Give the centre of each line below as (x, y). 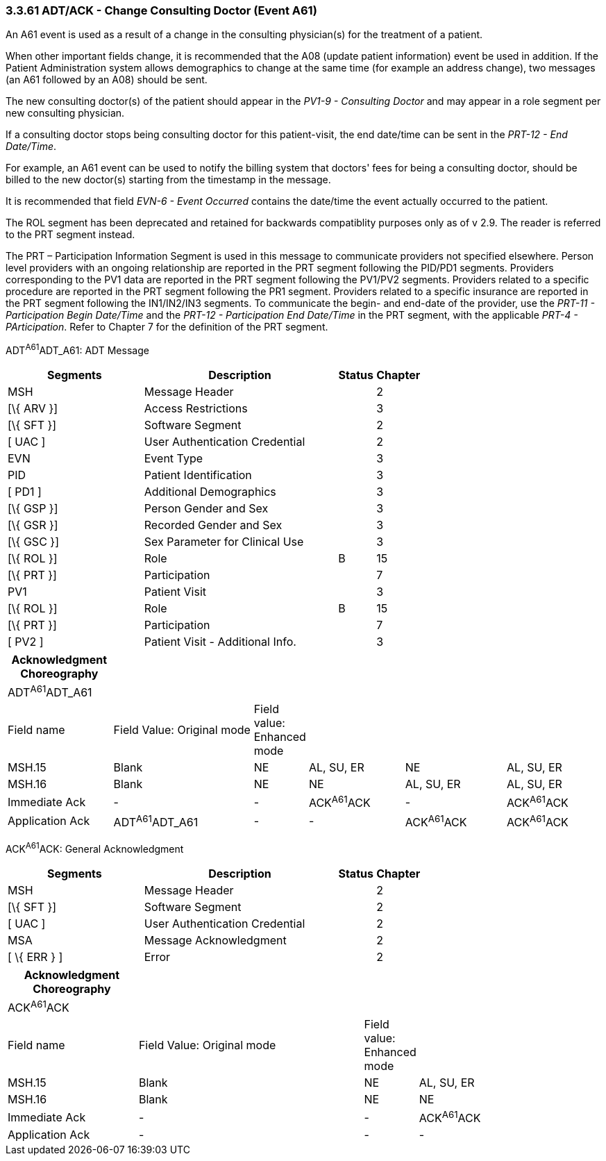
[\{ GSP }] (33, 509)
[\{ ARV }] (33, 409)
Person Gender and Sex (206, 509)
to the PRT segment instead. (70, 235)
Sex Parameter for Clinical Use (224, 542)
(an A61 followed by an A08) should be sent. (107, 80)
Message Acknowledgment (215, 940)
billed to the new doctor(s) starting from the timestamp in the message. (168, 180)
